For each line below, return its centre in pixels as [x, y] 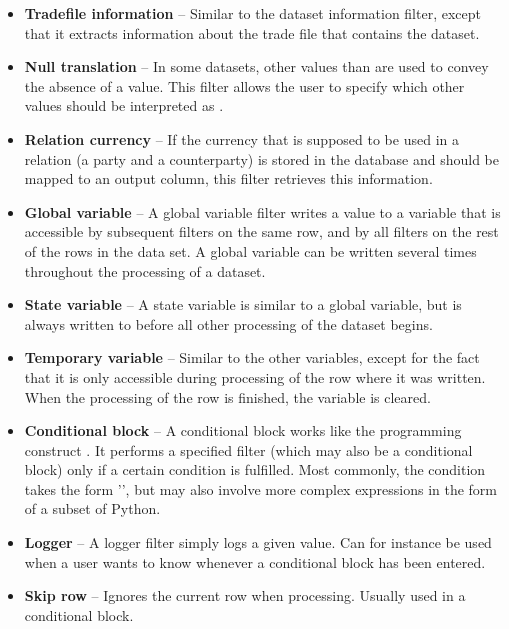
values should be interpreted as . [124, 105]
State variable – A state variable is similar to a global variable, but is [243, 304]
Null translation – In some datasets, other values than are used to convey [256, 66]
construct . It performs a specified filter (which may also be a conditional [248, 449]
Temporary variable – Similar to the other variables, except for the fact [252, 357]
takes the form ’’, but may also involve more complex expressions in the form [261, 488]
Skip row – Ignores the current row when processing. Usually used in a [245, 595]
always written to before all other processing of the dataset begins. [228, 323]
